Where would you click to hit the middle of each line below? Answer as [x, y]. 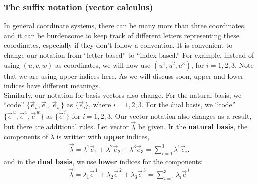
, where [100, 105]
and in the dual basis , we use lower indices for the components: [104, 161]
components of [26, 137]
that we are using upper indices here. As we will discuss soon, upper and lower [124, 75]
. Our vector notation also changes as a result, [181, 116]
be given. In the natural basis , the [193, 127]
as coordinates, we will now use [103, 64]
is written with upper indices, [103, 137]
